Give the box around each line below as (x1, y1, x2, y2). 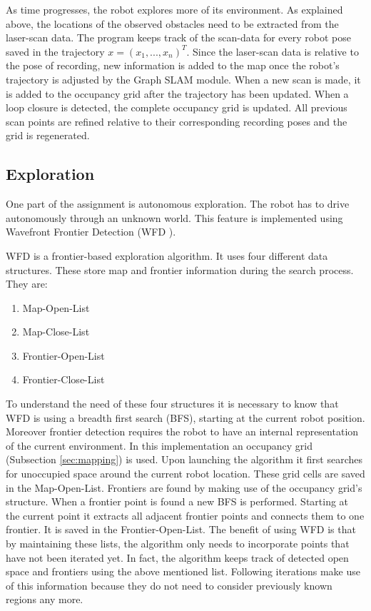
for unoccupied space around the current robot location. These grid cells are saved (6, 466, 365, 481)
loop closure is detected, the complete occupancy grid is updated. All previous (6, 100, 347, 115)
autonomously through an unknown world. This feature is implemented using (6, 210, 343, 225)
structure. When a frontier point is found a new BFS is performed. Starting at (6, 494, 349, 509)
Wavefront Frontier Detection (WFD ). (6, 224, 176, 239)
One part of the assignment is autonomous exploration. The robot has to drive (6, 196, 350, 211)
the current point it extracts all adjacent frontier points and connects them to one (6, 508, 365, 522)
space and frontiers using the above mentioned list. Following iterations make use (6, 564, 360, 579)
